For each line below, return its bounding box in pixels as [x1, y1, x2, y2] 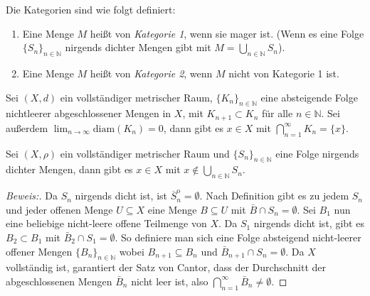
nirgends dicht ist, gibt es [253, 216, 364, 231]
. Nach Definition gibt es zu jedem [199, 188, 349, 203]
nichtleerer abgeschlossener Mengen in [6, 106, 171, 121]
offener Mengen [6, 243, 73, 258]
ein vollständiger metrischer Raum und [60, 146, 230, 160]
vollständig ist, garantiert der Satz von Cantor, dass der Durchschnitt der [6, 260, 327, 275]
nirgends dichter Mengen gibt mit [65, 40, 211, 55]
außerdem [6, 120, 48, 135]
